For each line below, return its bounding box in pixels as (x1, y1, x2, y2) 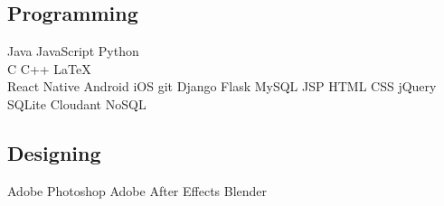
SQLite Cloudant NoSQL (7, 94, 146, 113)
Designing (7, 138, 101, 166)
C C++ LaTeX (7, 59, 91, 78)
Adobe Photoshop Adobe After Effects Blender (7, 181, 268, 200)
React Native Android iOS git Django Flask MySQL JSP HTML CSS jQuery (7, 77, 437, 96)
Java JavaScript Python (7, 42, 139, 61)
